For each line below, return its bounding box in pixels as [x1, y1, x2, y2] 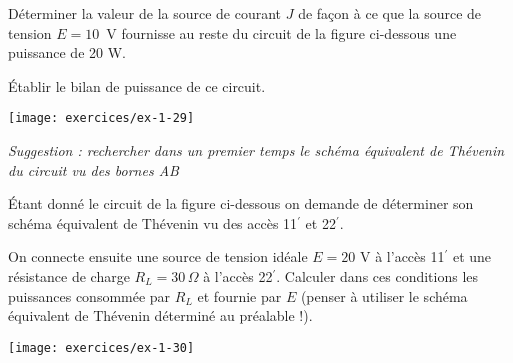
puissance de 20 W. [8, 42, 126, 63]
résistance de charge [8, 266, 130, 286]
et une [452, 246, 492, 267]
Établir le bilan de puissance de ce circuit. [8, 75, 266, 96]
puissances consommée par [8, 285, 171, 306]
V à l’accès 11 [360, 246, 445, 267]
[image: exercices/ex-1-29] [8, 111, 195, 126]
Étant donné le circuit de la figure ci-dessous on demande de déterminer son [8, 193, 474, 214]
